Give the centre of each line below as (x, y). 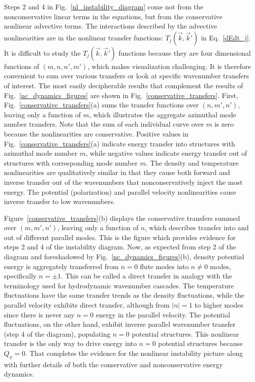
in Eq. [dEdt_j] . (226, 37)
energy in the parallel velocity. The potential (163, 314)
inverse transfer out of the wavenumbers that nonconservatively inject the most (123, 182)
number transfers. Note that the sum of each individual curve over (104, 124)
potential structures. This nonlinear (185, 333)
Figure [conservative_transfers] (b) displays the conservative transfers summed (122, 218)
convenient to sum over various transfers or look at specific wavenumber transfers (127, 76)
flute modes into (164, 266)
